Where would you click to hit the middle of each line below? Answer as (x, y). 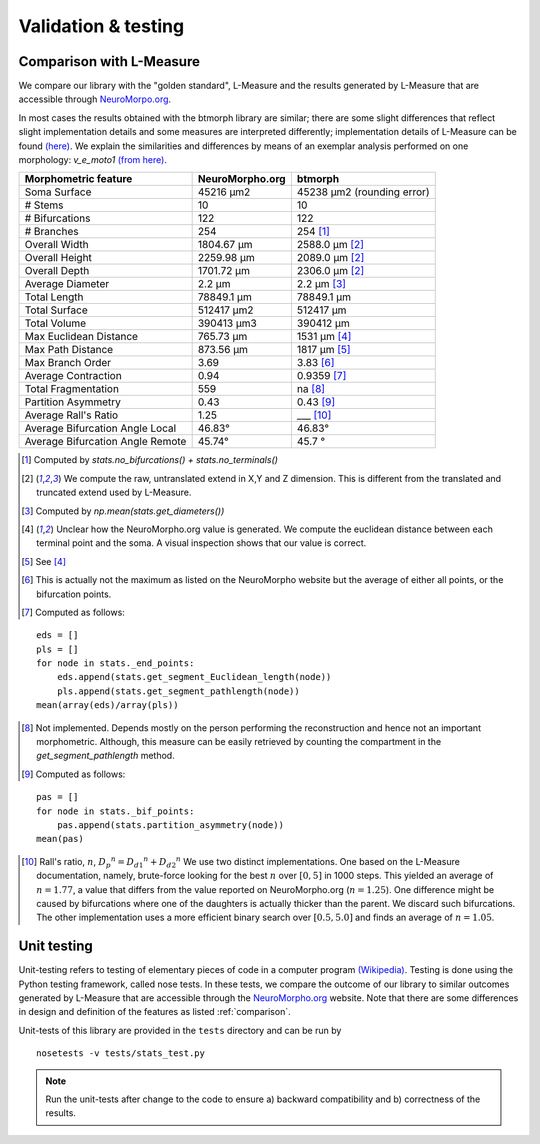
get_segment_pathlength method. (105, 756)
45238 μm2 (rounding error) (363, 192)
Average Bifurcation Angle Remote (105, 442)
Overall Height (58, 258)
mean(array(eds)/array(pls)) (107, 705)
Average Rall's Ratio (71, 415)
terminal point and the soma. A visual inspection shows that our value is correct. (201, 543)
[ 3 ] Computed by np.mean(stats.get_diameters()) (123, 511)
